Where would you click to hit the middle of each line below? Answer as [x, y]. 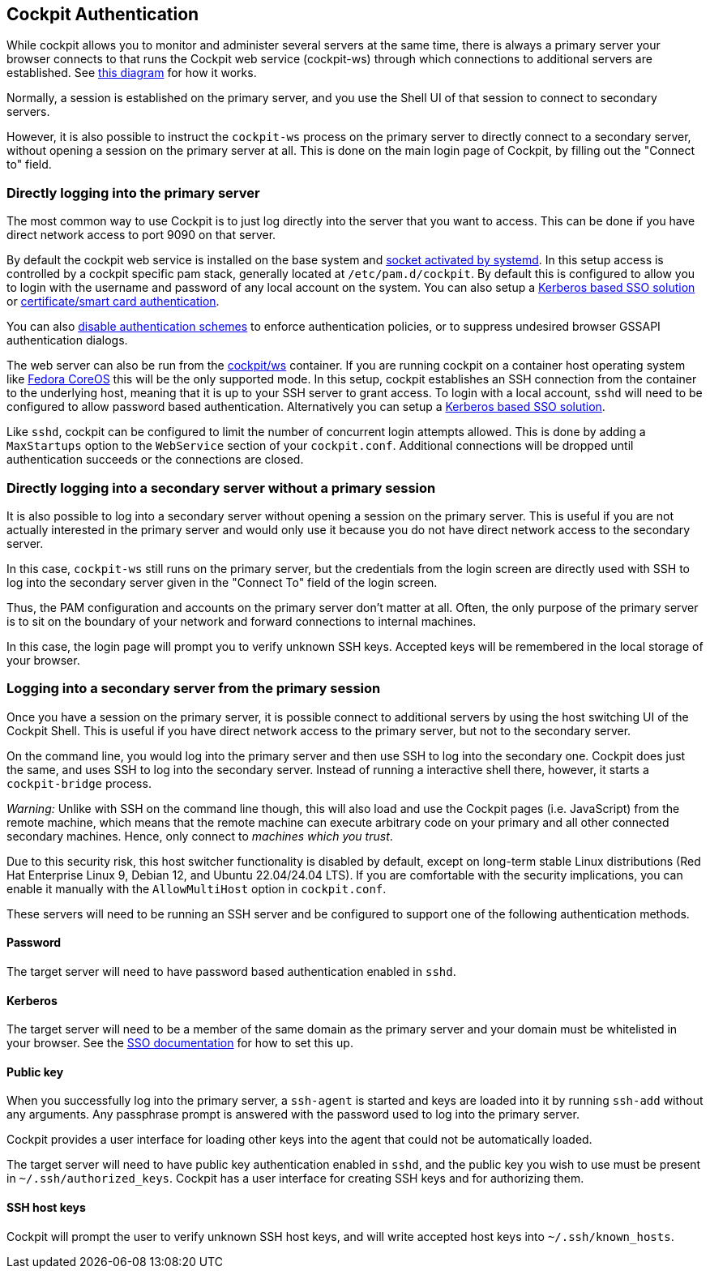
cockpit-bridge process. [79, 783]
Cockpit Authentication [103, 14]
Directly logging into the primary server [133, 193]
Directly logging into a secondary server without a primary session [221, 488]
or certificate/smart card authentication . [113, 302]
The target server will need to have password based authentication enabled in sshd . [231, 971]
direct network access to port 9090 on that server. [141, 235]
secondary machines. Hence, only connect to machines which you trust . [200, 836]
